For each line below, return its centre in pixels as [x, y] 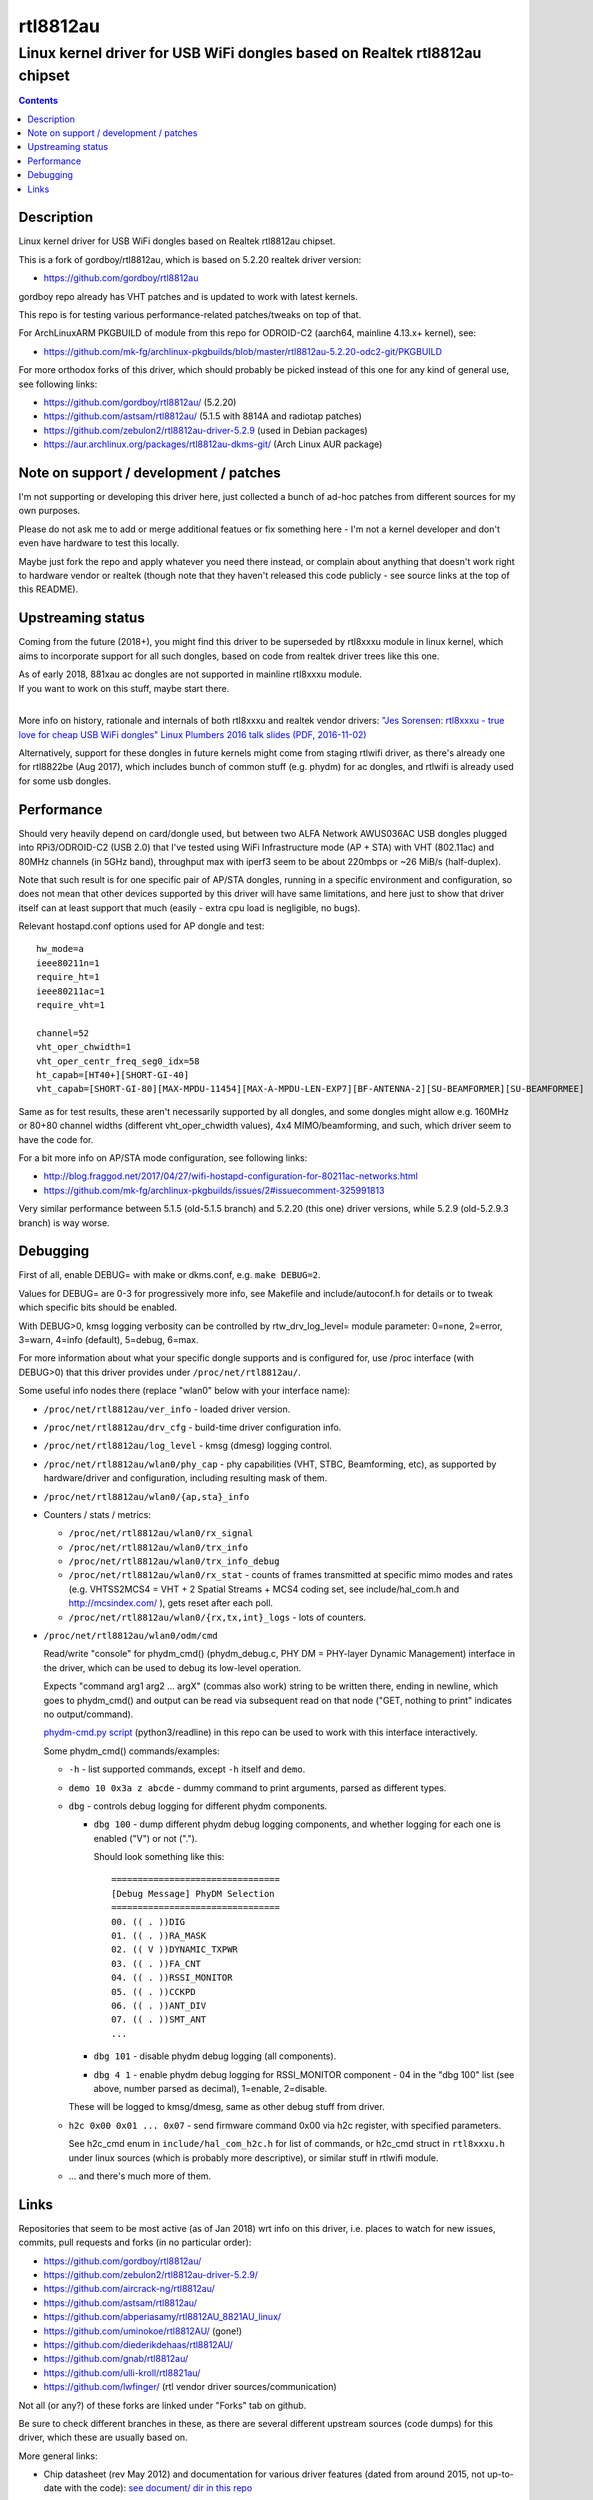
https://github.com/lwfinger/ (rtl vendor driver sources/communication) [190, 2387]
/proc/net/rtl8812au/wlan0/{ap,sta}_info [146, 1496]
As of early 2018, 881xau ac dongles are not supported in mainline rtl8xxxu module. [190, 674]
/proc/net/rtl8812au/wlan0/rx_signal [161, 1533]
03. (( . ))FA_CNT [156, 1963]
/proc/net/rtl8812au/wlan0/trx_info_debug [174, 1561]
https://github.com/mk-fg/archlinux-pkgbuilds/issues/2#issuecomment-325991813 [214, 1190]
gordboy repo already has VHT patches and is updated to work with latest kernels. [188, 296]
